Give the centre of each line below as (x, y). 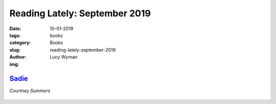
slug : (15, 50)
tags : (15, 35)
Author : (18, 57)
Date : (15, 29)
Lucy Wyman (64, 57)
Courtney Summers (30, 91)
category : (20, 43)
